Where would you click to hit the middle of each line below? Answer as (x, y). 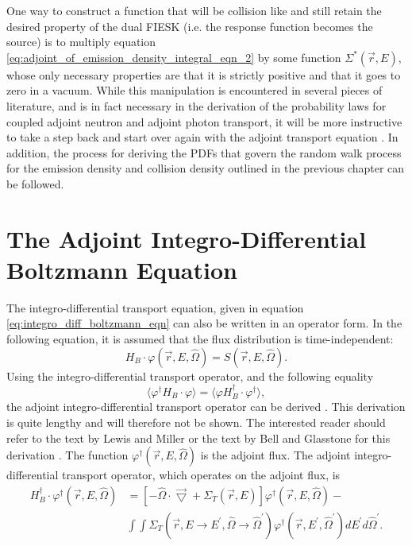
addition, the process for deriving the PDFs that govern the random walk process (204, 152)
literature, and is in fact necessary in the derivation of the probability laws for (196, 105)
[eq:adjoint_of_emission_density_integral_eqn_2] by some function (174, 57)
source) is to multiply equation (81, 42)
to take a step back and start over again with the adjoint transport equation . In (202, 137)
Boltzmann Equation (122, 269)
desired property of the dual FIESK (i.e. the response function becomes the (190, 26)
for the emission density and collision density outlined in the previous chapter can (206, 168)
